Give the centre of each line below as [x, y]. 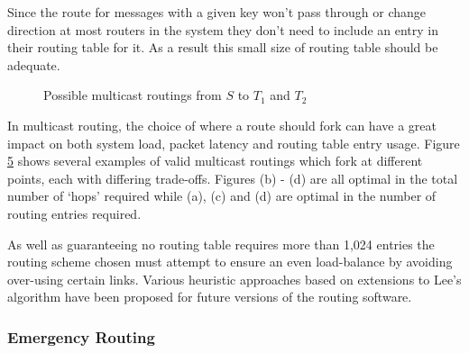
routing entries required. [74, 213]
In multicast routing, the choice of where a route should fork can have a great [222, 125]
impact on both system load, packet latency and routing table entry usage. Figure [234, 143]
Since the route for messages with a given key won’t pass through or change [217, 12]
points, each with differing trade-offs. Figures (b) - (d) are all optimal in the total [233, 178]
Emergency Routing [81, 336]
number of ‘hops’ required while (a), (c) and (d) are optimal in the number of [222, 196]
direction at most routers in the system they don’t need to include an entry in [223, 29]
